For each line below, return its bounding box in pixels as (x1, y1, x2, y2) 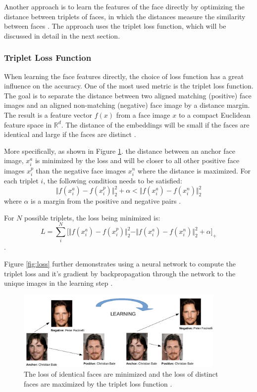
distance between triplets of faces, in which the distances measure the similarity (4, 11, 246, 21)
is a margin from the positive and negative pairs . (31, 196, 181, 206)
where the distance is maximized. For (138, 165, 251, 175)
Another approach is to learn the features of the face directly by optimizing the (4, 1, 245, 11)
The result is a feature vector (4, 109, 92, 120)
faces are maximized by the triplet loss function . (24, 378, 172, 389)
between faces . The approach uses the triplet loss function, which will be (4, 21, 226, 31)
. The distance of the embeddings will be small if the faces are (61, 119, 250, 130)
